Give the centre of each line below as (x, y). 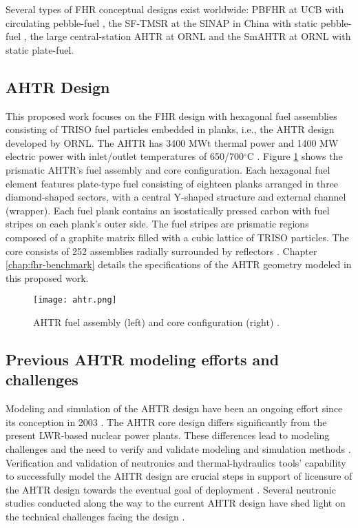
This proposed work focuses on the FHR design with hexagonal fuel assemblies (171, 115)
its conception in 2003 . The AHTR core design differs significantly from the (166, 422)
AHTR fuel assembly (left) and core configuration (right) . (156, 322)
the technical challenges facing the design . (95, 516)
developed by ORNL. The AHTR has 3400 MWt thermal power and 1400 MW (172, 142)
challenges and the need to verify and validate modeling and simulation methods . (178, 448)
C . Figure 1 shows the (295, 156)
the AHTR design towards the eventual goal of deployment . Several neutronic (171, 489)
